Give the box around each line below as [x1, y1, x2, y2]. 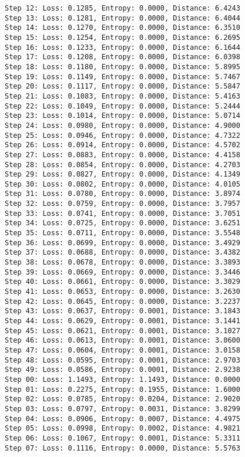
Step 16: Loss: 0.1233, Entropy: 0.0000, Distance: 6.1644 [5, 43, 240, 52]
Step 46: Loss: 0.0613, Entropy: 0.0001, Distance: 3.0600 [5, 336, 240, 345]
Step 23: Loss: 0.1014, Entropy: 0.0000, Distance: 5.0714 [5, 111, 240, 120]
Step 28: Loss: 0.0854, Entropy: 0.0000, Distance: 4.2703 [5, 160, 240, 169]
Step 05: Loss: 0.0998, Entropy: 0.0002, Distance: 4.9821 [5, 424, 240, 433]
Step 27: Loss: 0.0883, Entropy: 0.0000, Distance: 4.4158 [5, 150, 240, 159]
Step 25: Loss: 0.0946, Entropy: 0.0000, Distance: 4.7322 [5, 131, 240, 140]
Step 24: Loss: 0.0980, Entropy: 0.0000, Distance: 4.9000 [5, 121, 240, 130]
